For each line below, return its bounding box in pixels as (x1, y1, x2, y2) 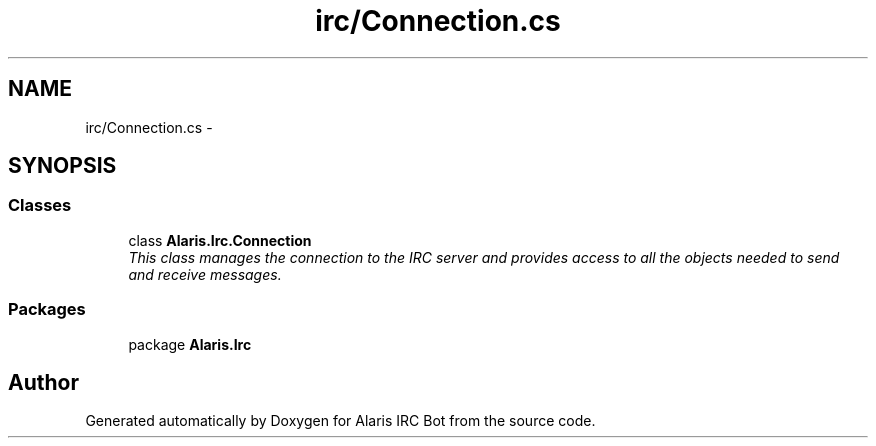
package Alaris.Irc (128, 335, 252, 353)
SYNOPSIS (8, 153, 117, 179)
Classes (8, 195, 72, 216)
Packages (8, 299, 86, 320)
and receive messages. (128, 265, 282, 283)
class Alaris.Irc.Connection (128, 231, 312, 249)
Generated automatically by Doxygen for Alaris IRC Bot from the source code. (85, 412, 596, 430)
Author (8, 369, 79, 395)
